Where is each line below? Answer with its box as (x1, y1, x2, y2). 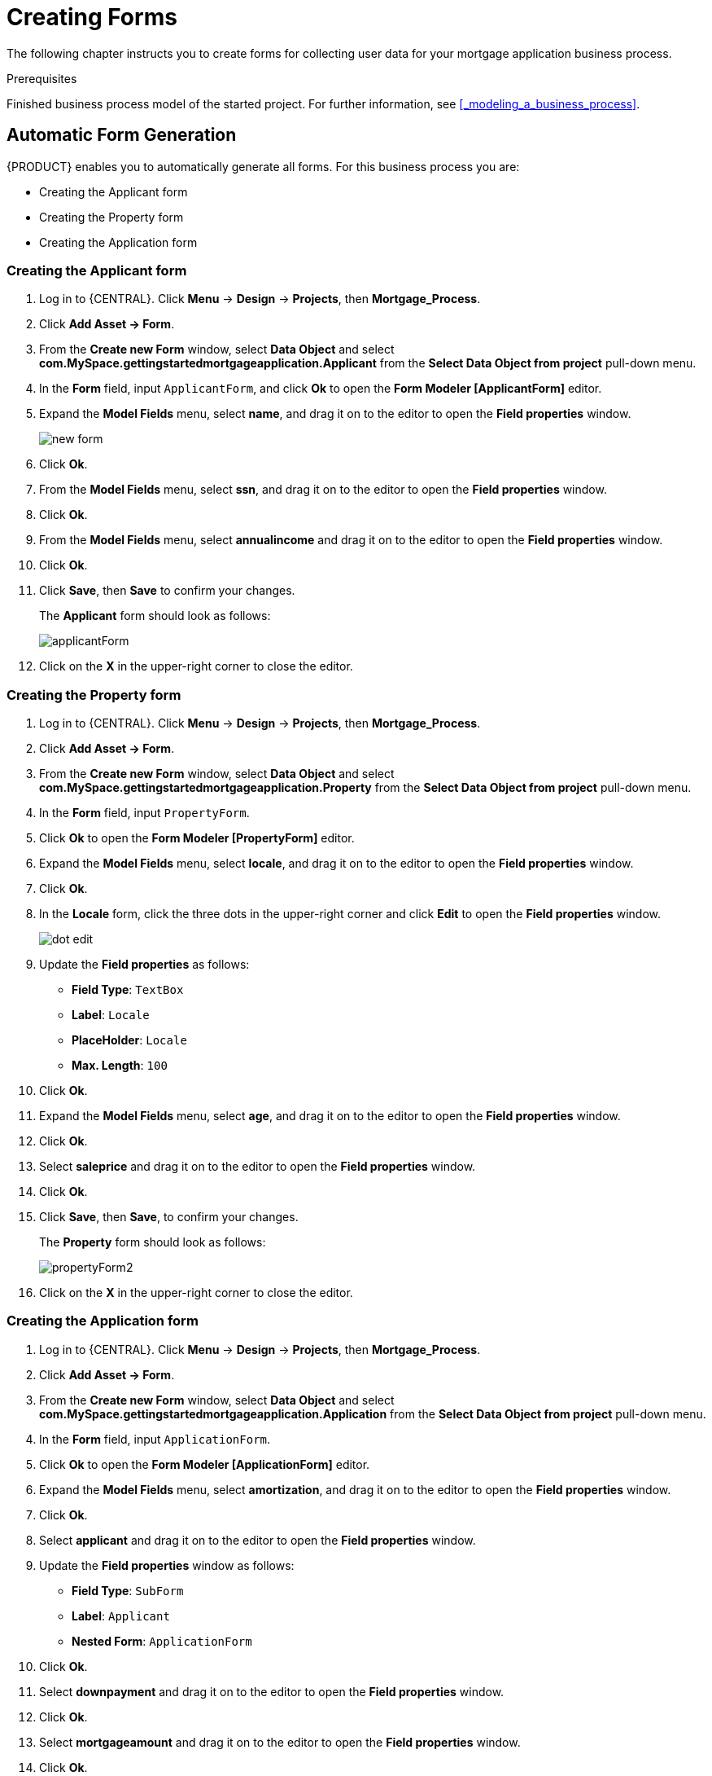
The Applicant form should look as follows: (39, 609, 271, 623)
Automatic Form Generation (7, 125, 237, 146)
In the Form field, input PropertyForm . (39, 806, 250, 820)
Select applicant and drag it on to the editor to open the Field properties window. (39, 1532, 476, 1547)
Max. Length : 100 (72, 1058, 168, 1073)
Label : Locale (72, 1008, 150, 1022)
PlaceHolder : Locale (72, 1033, 187, 1048)
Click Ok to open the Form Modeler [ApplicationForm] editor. (39, 1457, 370, 1471)
